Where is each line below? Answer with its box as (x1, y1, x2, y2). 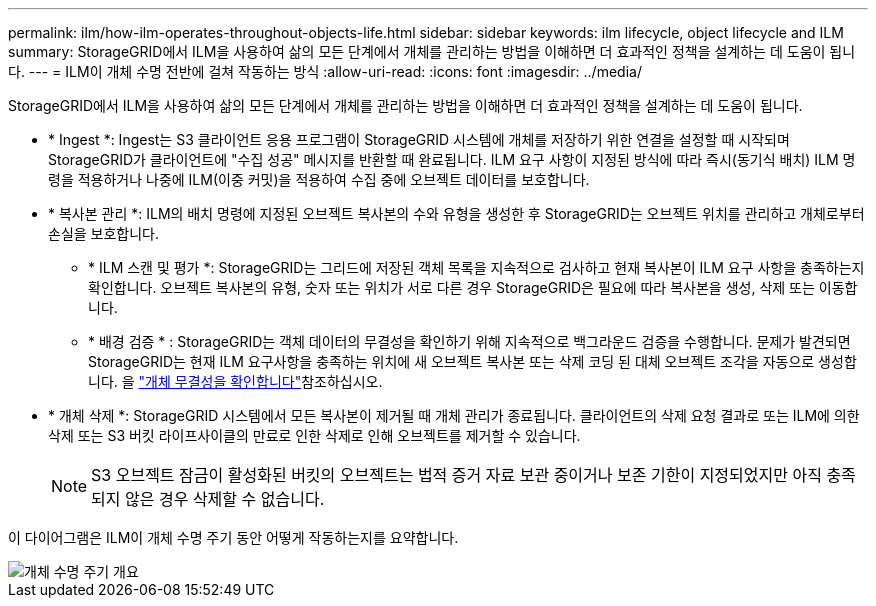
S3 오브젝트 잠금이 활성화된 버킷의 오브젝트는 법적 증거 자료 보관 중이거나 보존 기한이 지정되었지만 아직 (91, 465, 822, 485)
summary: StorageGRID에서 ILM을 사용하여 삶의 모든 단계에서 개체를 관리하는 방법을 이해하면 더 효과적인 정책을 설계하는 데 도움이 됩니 (8, 43, 856, 60)
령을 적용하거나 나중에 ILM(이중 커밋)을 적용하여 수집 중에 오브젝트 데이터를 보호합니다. (48, 171, 590, 188)
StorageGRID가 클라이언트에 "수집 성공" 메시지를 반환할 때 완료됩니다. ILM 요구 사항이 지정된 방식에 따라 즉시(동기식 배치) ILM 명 (48, 151, 856, 168)
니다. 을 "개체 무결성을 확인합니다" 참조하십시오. (88, 373, 383, 390)
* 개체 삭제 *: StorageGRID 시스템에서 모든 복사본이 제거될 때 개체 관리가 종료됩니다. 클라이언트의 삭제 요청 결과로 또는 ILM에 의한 (48, 407, 860, 424)
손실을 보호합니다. (48, 225, 160, 242)
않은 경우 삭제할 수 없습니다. (125, 489, 325, 509)
